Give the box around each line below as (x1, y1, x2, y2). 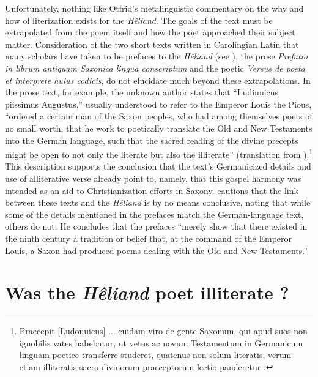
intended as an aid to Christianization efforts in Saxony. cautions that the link (5, 184, 298, 196)
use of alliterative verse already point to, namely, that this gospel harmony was (5, 171, 301, 184)
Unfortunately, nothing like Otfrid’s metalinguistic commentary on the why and (5, 2, 304, 14)
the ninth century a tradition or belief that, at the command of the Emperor (5, 231, 292, 244)
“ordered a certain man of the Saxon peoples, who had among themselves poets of (5, 110, 312, 122)
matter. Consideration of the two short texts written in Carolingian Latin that (5, 37, 299, 50)
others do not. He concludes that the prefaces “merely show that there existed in (5, 220, 308, 233)
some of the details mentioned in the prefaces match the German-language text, (5, 207, 304, 220)
